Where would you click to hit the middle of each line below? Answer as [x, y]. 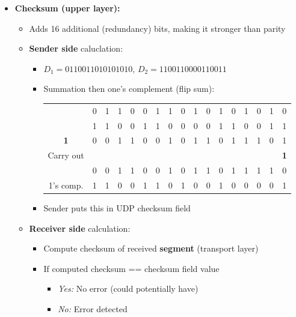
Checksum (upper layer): [67, 8]
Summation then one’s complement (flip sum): [129, 89]
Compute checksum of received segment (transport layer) [151, 248]
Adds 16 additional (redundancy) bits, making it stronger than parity [157, 28]
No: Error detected [93, 309]
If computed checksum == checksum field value [131, 268]
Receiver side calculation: [80, 228]
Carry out [66, 155]
